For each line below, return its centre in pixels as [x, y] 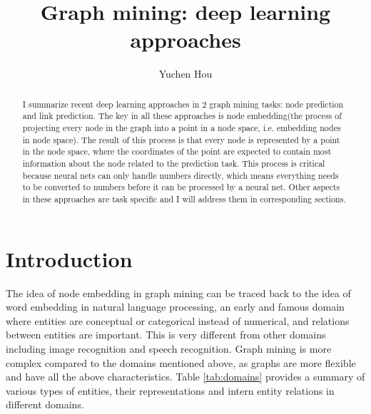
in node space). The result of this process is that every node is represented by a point [181, 139]
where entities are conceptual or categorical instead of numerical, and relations [178, 320]
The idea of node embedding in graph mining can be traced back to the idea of [178, 293]
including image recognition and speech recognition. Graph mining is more [169, 348]
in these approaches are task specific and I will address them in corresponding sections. [184, 198]
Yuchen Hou [185, 74]
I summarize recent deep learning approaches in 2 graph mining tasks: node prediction [183, 104]
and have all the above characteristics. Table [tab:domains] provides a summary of [185, 377]
